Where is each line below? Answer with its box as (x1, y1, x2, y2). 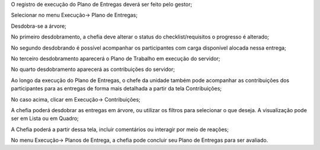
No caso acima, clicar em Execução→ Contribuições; (11, 96, 140, 103)
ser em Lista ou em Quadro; (11, 115, 79, 122)
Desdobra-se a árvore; (11, 22, 66, 30)
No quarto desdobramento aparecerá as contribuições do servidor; (11, 66, 175, 73)
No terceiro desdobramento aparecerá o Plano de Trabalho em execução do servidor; (11, 55, 220, 62)
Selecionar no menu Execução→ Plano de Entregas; (11, 12, 138, 19)
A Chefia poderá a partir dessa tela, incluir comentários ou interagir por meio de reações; (11, 126, 229, 133)
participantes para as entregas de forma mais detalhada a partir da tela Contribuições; (11, 85, 222, 92)
